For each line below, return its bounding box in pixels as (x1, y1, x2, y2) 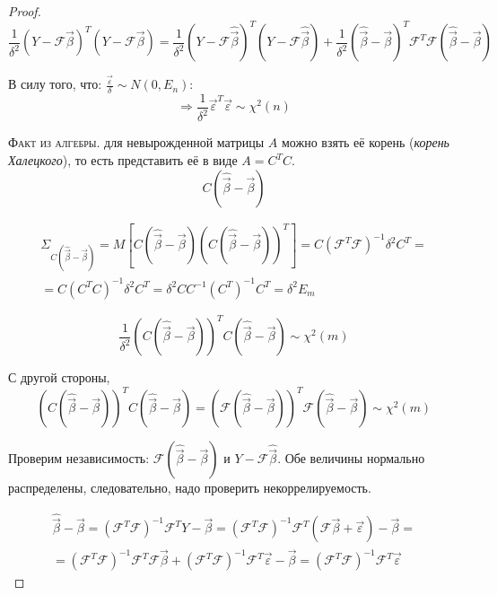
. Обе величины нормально (277, 449, 425, 468)
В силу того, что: (8, 74, 102, 93)
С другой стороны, (8, 368, 110, 387)
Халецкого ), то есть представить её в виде (8, 151, 238, 169)
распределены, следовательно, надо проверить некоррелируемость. (8, 478, 371, 497)
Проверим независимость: (8, 449, 150, 468)
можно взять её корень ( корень (281, 133, 449, 152)
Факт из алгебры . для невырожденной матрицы (8, 133, 265, 152)
